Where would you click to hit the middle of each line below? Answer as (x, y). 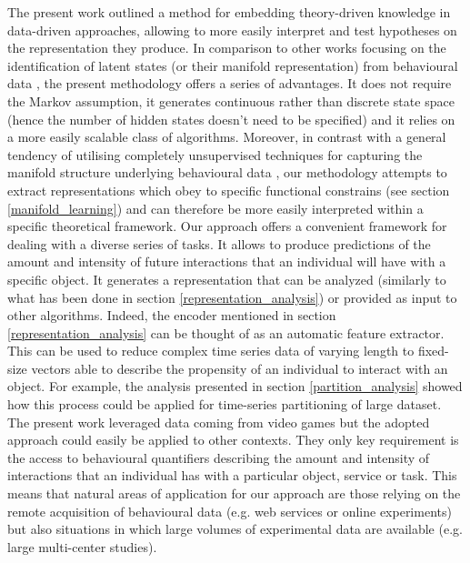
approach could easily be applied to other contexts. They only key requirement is (233, 440)
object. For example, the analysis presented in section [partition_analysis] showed (235, 386)
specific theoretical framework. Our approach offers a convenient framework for (227, 226)
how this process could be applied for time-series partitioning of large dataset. (225, 404)
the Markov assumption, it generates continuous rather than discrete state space (231, 101)
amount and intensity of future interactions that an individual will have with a (227, 261)
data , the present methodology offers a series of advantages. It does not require (230, 83)
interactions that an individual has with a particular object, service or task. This (232, 475)
